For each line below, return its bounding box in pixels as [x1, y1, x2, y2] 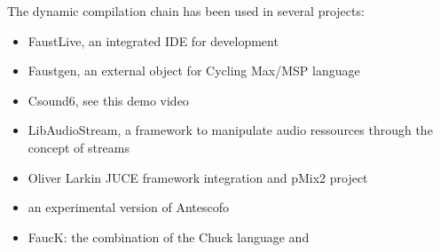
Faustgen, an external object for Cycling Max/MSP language [27, 61, 360, 80]
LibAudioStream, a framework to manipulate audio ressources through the [27, 121, 433, 139]
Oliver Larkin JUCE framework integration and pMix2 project [27, 168, 368, 186]
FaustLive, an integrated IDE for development [27, 31, 279, 50]
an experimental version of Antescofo [27, 198, 229, 217]
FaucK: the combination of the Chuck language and [27, 227, 310, 246]
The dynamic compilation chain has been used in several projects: [7, 2, 365, 20]
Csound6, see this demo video [27, 91, 189, 109]
